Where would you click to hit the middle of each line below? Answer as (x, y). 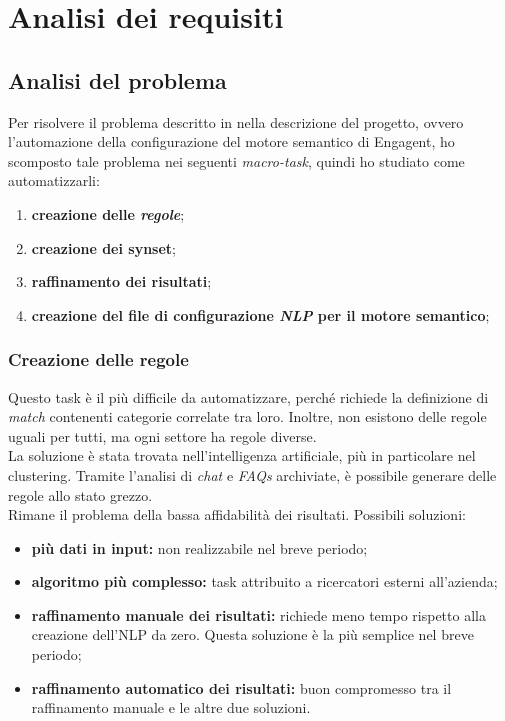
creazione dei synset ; (103, 247)
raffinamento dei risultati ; (121, 281)
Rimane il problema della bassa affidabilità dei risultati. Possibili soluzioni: (237, 514)
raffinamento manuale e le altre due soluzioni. (171, 707)
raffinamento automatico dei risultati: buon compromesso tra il (241, 687)
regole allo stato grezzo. (80, 494)
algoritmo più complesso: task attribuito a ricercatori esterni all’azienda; (264, 581)
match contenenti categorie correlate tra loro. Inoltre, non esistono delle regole (247, 416)
